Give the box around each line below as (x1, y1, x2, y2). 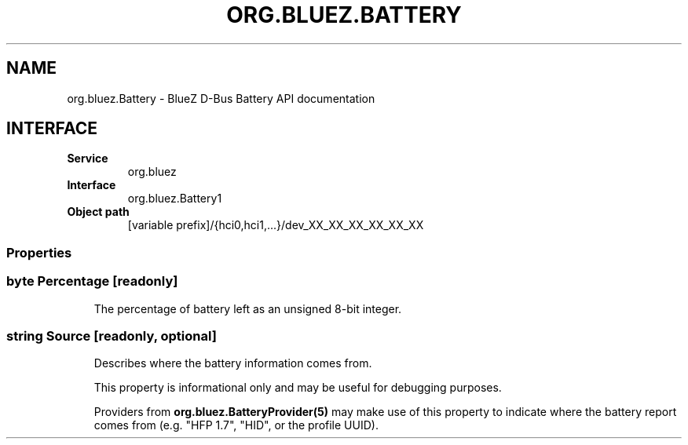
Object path (67, 205, 130, 219)
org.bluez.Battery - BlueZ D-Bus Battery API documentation (67, 91, 375, 105)
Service (67, 151, 108, 166)
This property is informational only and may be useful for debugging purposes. (93, 381, 502, 395)
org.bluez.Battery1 (127, 191, 222, 206)
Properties (6, 244, 72, 261)
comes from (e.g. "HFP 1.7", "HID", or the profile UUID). (93, 418, 379, 432)
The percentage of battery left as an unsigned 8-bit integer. (93, 301, 402, 316)
